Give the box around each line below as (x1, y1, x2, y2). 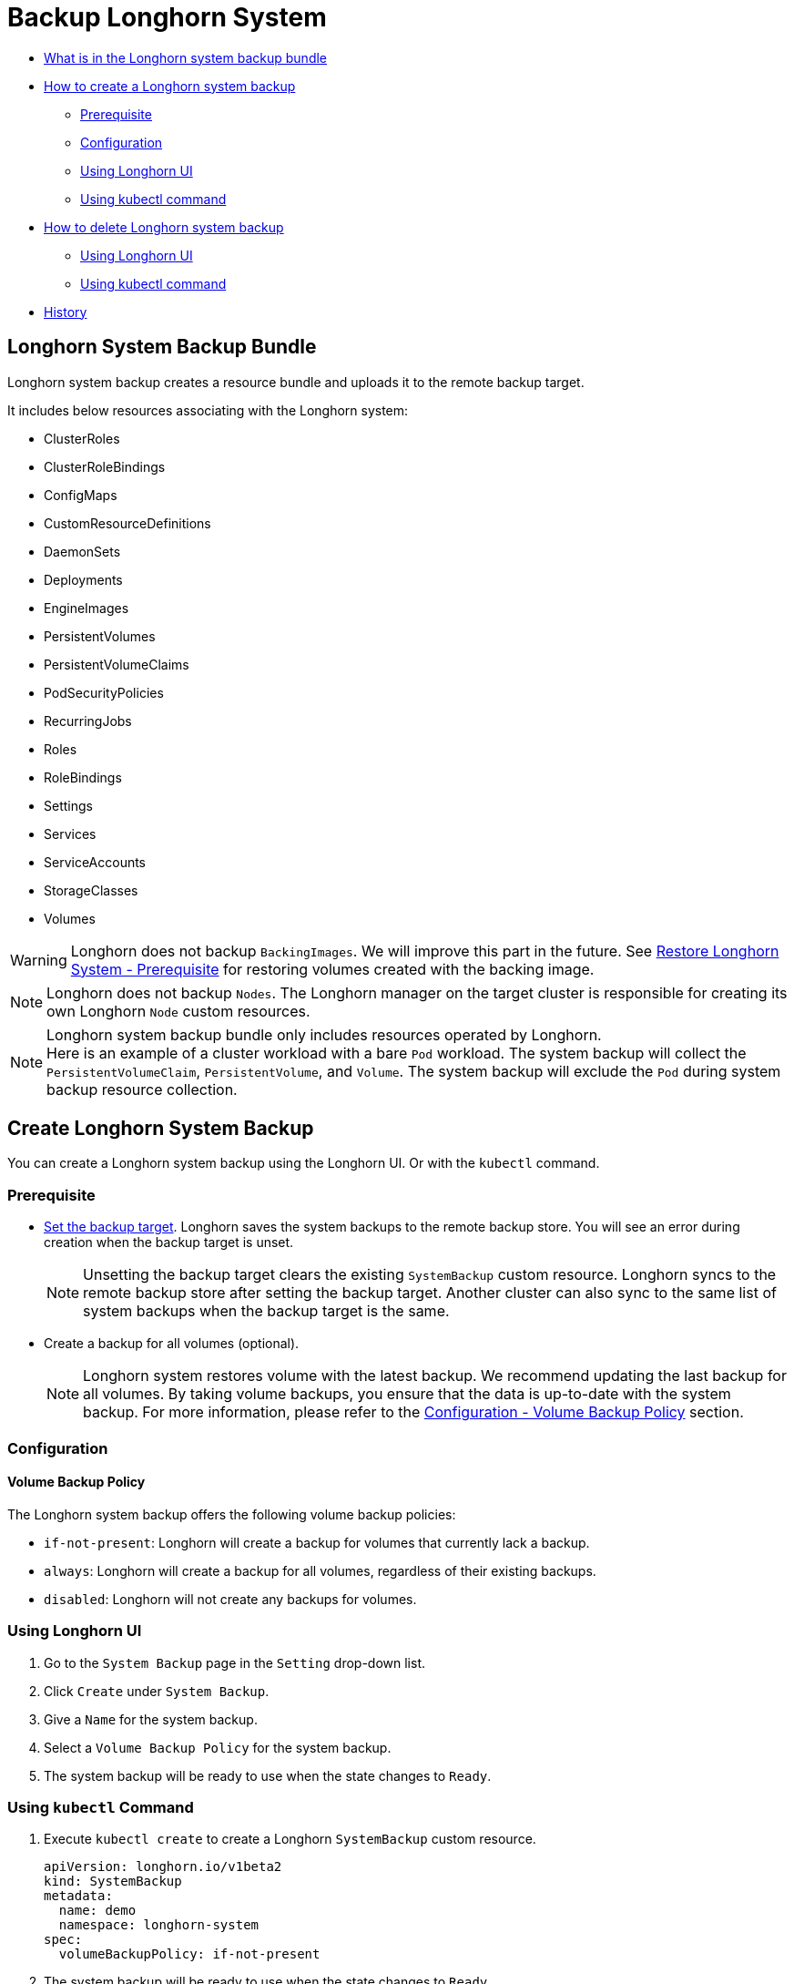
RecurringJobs (44, 712, 132, 729)
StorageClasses (44, 882, 138, 898)
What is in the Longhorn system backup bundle (44, 49, 328, 66)
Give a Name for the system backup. (44, 1711, 258, 1727)
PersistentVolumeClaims (44, 656, 189, 672)
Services (44, 825, 97, 842)
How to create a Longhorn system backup (44, 77, 296, 94)
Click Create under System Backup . (44, 1682, 270, 1699)
